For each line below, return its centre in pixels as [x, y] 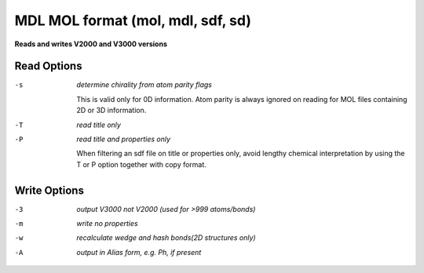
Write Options [49, 190]
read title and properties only [124, 139]
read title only [99, 125]
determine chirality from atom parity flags [144, 85]
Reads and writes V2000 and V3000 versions [91, 44]
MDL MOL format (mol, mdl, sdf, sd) [133, 20]
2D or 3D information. [111, 111]
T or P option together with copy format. [142, 164]
